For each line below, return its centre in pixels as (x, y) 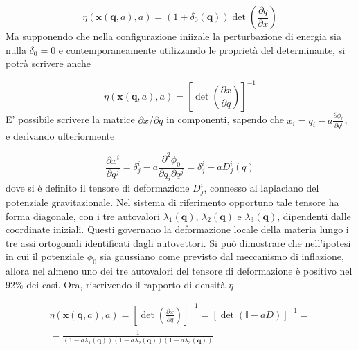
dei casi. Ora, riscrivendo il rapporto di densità (126, 284)
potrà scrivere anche (48, 63)
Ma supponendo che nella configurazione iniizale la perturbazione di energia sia (173, 36)
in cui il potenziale (45, 256)
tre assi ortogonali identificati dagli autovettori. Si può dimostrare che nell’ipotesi (178, 242)
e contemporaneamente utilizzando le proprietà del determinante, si (202, 49)
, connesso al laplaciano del (261, 188)
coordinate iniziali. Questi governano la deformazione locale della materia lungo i (177, 229)
